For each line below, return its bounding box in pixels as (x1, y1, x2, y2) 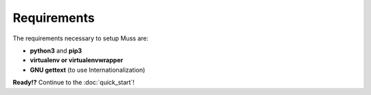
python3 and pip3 (30, 46, 82, 55)
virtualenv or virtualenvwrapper (30, 56, 124, 64)
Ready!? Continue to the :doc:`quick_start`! (12, 79, 135, 87)
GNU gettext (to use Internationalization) (30, 66, 146, 74)
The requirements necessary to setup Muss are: (12, 34, 149, 42)
